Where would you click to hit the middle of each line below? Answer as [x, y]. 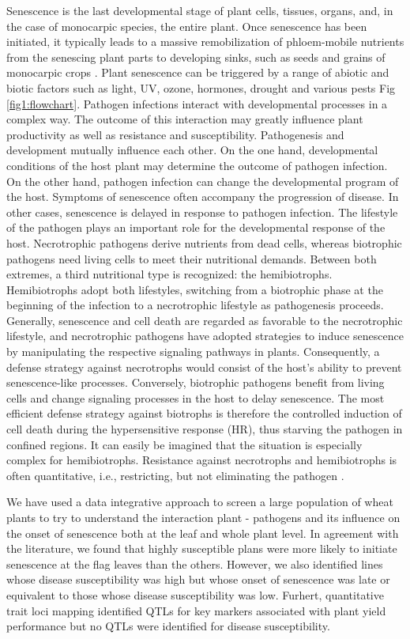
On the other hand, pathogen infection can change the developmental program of [203, 181]
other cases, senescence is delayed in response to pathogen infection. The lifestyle [202, 212]
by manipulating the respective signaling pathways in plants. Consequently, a [193, 352]
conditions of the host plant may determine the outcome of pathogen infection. [197, 165]
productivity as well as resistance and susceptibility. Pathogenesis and [175, 134]
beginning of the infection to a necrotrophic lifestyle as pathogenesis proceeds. [195, 305]
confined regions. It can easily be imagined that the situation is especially [184, 444]
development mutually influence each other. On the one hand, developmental [192, 150]
